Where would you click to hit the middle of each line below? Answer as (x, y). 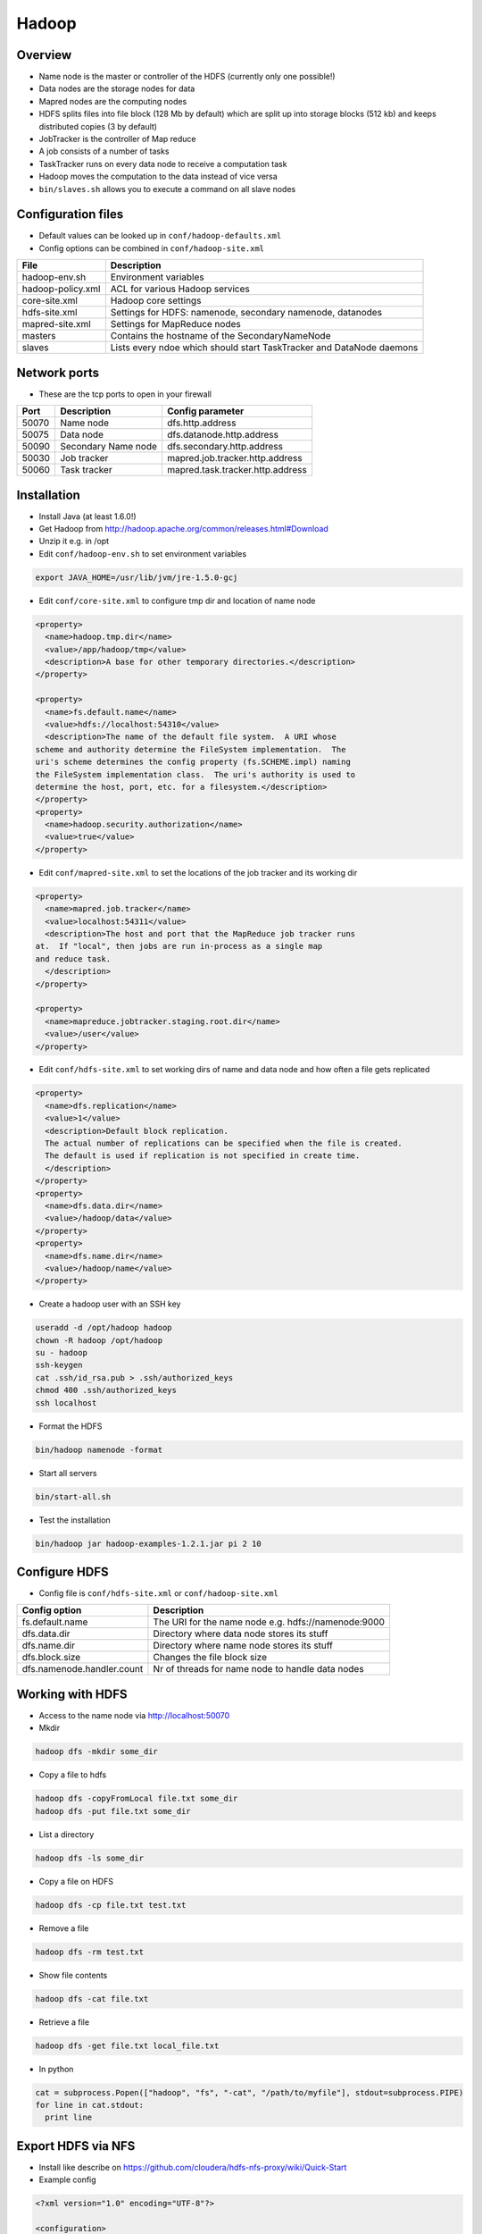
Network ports (58, 372)
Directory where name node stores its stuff (243, 1646)
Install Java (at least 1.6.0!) (88, 516)
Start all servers (68, 1473)
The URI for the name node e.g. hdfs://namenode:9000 (269, 1622)
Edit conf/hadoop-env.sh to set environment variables (143, 553)
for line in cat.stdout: (90, 2105)
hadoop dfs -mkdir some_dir (96, 1752)
